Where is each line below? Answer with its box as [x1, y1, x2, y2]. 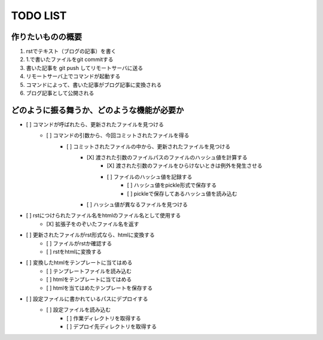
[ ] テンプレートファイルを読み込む [46, 267, 132, 275]
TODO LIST [11, 9, 67, 22]
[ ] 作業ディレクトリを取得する [66, 314, 142, 321]
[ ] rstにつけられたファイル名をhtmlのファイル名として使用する [26, 212, 181, 219]
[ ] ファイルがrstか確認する [46, 239, 112, 247]
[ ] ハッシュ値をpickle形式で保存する [127, 181, 217, 189]
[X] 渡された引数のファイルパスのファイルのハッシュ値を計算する [87, 154, 248, 161]
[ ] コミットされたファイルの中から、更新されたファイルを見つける [66, 142, 231, 150]
